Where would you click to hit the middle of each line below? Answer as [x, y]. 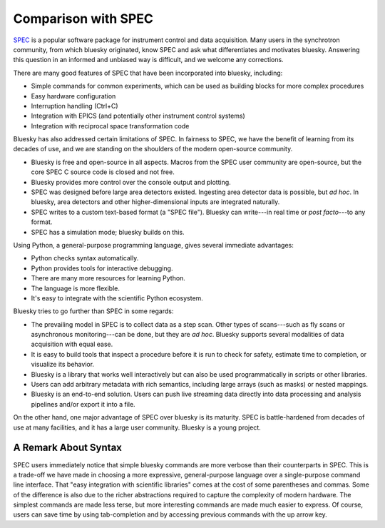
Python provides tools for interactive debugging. [102, 268]
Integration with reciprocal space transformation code [110, 126]
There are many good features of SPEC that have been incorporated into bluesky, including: [148, 73]
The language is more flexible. [76, 288]
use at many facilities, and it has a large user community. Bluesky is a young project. [137, 427]
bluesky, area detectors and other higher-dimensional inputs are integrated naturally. [155, 202]
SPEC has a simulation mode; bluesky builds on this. [108, 232]
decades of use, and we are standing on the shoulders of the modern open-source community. [153, 149]
